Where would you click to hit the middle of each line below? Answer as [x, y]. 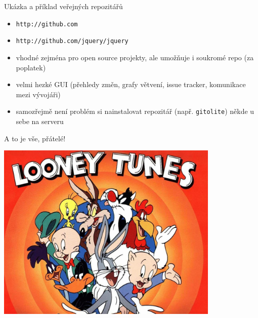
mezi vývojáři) [38, 94]
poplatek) [31, 67]
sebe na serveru [40, 121]
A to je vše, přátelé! [35, 138]
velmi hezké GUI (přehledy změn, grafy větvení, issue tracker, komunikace [131, 84]
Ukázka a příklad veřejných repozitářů [63, 6]
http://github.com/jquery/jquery [72, 41]
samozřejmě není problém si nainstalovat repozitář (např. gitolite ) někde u [135, 111]
